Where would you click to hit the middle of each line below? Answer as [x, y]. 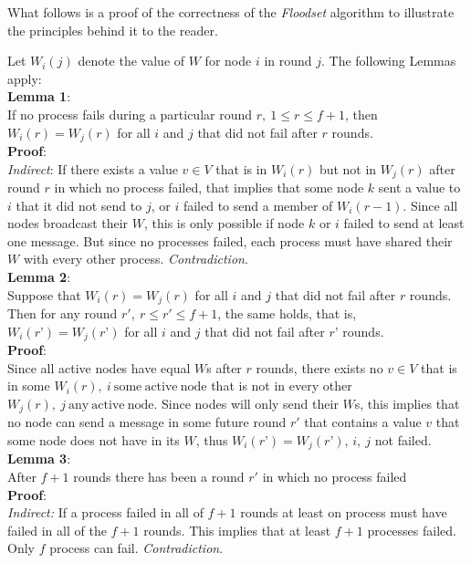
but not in [348, 168]
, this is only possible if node [224, 223]
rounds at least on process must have [344, 512]
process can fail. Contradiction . [136, 548]
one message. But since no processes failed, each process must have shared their [230, 240]
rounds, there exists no [319, 367]
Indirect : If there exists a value [93, 168]
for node [228, 61]
